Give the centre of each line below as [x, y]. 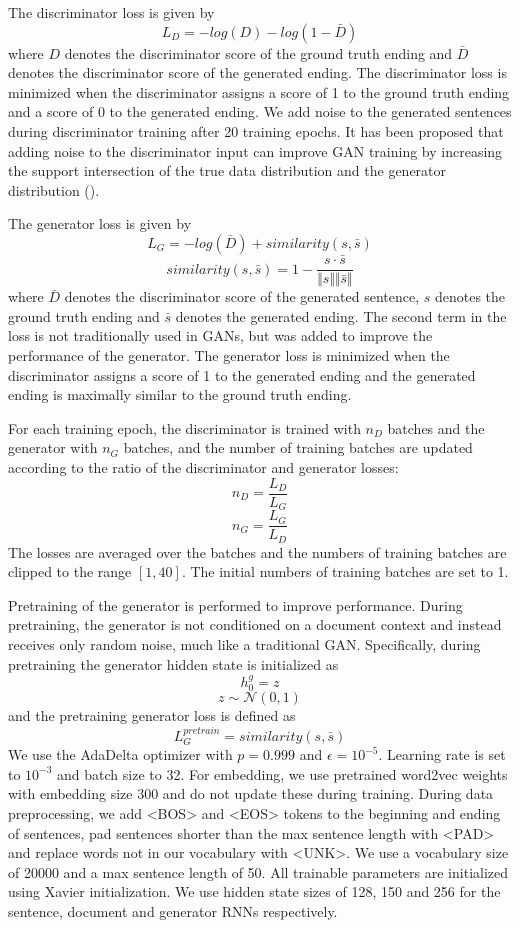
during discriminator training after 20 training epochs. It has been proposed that [256, 130]
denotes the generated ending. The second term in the [341, 315]
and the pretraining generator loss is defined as [152, 715]
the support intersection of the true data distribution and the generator [227, 170]
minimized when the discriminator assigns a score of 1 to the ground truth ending [259, 91]
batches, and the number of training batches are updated [298, 447]
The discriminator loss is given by [111, 12]
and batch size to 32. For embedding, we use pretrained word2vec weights [282, 773]
